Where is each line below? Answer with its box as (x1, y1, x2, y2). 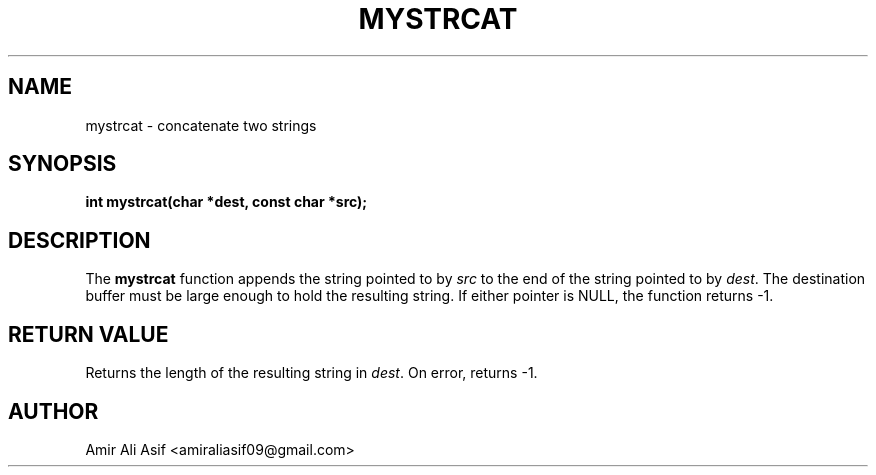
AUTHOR (8, 398, 99, 424)
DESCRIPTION (8, 227, 151, 253)
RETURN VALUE (8, 321, 169, 347)
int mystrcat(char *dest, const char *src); (85, 193, 368, 211)
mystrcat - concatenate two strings (85, 116, 317, 134)
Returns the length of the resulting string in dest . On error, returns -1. (85, 364, 538, 382)
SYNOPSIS (8, 151, 117, 177)
